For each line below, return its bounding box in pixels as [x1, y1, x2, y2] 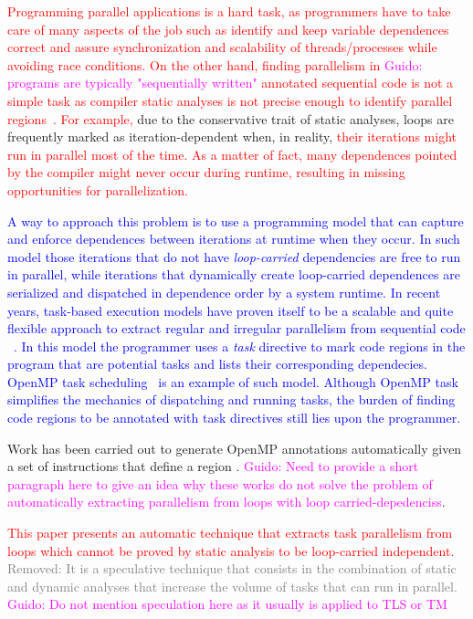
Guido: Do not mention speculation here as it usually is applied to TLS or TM [7, 594, 447, 614]
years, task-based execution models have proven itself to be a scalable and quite [7, 300, 454, 320]
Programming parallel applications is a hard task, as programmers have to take [7, 2, 451, 20]
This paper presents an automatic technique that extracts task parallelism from [7, 523, 453, 542]
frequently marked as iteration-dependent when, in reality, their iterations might [7, 127, 457, 146]
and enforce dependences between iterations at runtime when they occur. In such [7, 229, 460, 248]
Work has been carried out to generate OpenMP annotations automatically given [7, 438, 462, 457]
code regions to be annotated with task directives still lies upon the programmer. [7, 408, 461, 427]
